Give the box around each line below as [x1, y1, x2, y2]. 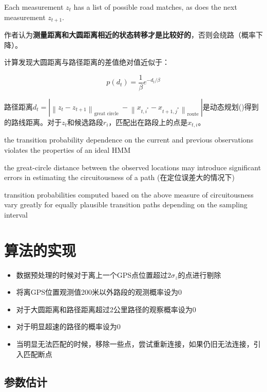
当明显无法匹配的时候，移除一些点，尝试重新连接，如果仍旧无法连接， [16, 338, 254, 349]
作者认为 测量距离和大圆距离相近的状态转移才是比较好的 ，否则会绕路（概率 [4, 29, 256, 40]
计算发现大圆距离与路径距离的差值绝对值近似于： [4, 57, 169, 67]
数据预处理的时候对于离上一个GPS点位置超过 [16, 269, 168, 280]
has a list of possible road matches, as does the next [73, 2, 237, 12]
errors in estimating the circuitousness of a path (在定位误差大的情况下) [4, 172, 235, 183]
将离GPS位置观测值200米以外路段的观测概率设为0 [16, 287, 182, 297]
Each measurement [4, 2, 64, 12]
